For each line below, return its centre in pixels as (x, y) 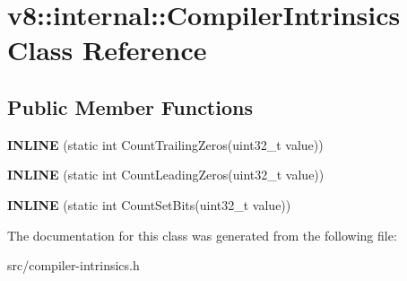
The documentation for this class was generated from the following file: (202, 235)
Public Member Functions (130, 106)
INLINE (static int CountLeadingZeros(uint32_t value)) (166, 175)
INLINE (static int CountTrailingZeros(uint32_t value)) (165, 144)
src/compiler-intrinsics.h (74, 265)
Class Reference (107, 50)
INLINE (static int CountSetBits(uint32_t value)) (149, 204)
